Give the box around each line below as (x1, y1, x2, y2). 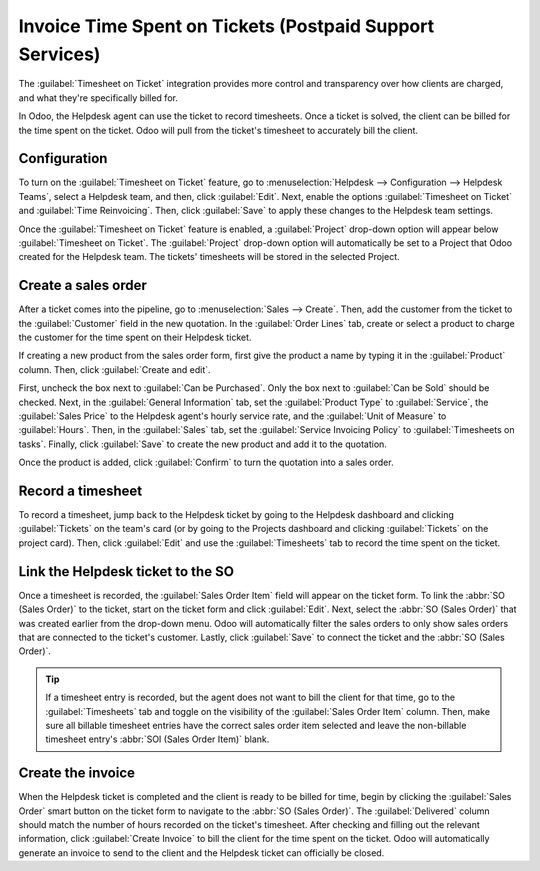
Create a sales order (18, 277, 147, 294)
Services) (18, 43, 101, 65)
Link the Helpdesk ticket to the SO (18, 563, 235, 580)
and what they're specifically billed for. (18, 91, 179, 104)
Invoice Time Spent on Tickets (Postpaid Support (18, 15, 435, 37)
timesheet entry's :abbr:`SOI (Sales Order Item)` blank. (45, 733, 270, 745)
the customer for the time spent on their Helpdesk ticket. (18, 331, 252, 344)
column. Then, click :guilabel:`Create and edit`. (18, 363, 211, 375)
